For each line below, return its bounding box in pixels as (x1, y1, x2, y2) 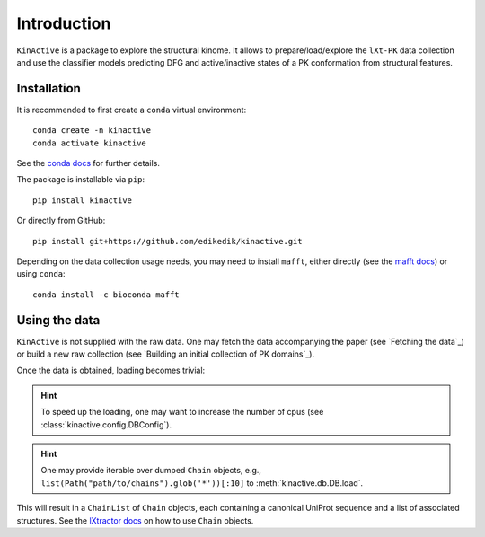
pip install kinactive (32, 195, 133, 206)
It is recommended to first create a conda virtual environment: (16, 104, 247, 115)
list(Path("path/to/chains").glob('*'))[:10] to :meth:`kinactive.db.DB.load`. (40, 477, 364, 489)
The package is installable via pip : (16, 174, 145, 185)
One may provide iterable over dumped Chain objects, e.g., (40, 465, 262, 476)
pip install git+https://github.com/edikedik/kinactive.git (32, 236, 303, 246)
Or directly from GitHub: (16, 216, 106, 226)
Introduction (16, 13, 111, 33)
